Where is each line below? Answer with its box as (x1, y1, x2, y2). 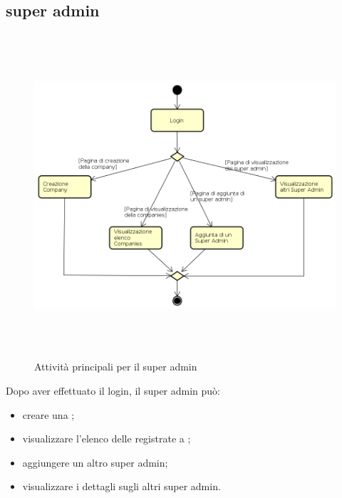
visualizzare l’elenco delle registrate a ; (22, 431, 191, 446)
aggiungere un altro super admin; (22, 455, 168, 470)
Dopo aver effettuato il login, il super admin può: (6, 383, 220, 398)
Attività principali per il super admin (34, 359, 197, 374)
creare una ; (22, 407, 75, 422)
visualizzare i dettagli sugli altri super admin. (22, 479, 221, 494)
